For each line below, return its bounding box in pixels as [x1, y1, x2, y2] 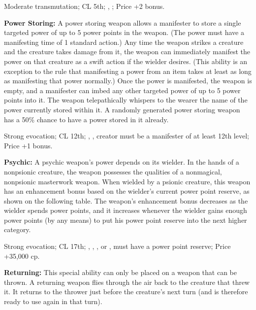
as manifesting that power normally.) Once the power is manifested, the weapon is [4, 75, 252, 86]
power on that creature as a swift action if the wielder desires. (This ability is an [4, 56, 248, 66]
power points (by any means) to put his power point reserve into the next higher [4, 214, 247, 225]
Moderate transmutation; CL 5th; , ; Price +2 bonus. [4, 1, 165, 11]
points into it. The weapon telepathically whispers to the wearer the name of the [4, 95, 248, 105]
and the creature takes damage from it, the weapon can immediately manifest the [4, 46, 250, 57]
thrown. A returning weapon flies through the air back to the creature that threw [4, 276, 250, 287]
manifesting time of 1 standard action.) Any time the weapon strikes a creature [4, 36, 244, 47]
